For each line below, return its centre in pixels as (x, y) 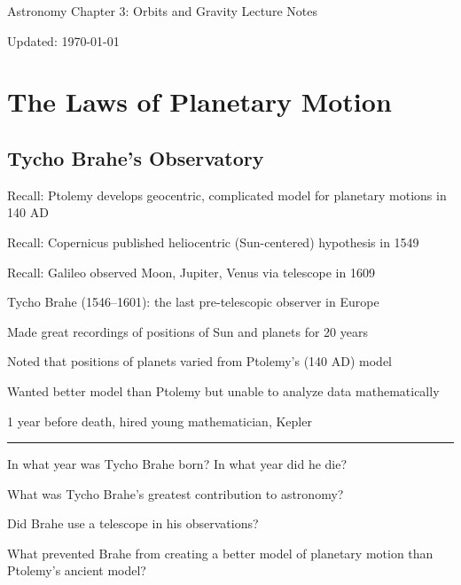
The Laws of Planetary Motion (199, 101)
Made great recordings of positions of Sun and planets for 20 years (188, 331)
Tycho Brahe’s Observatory (136, 157)
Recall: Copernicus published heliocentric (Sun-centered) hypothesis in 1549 (213, 242)
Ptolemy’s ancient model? (77, 570)
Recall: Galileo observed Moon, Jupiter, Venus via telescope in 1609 (191, 272)
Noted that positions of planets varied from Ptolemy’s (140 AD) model (199, 361)
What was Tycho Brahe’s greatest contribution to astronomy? (176, 493)
